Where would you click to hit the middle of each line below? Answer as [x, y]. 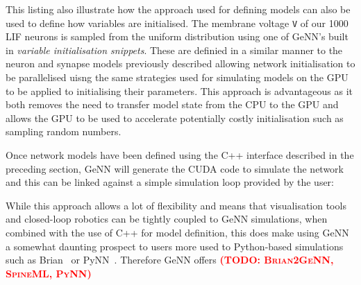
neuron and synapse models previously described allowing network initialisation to [180, 63]
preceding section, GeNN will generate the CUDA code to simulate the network [175, 168]
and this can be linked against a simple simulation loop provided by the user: [170, 182]
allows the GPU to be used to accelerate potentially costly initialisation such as [175, 118]
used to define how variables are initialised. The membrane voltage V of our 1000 [177, 23]
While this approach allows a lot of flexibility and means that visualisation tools [176, 205]
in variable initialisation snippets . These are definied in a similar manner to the [174, 50]
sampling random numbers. [64, 131]
